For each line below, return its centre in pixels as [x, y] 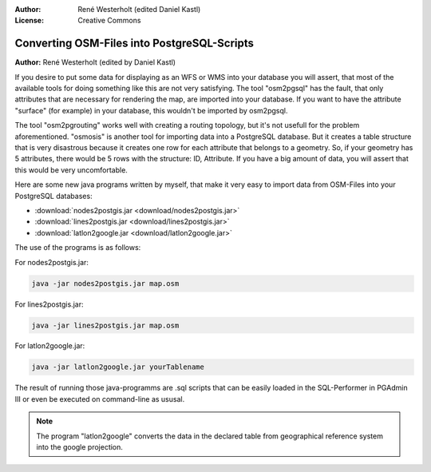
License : [29, 21]
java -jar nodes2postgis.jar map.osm [105, 283]
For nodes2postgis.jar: [52, 262]
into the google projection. [80, 447]
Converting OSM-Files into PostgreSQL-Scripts [134, 44]
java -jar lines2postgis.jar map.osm [105, 325]
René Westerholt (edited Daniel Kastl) [139, 9]
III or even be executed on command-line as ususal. [100, 399]
